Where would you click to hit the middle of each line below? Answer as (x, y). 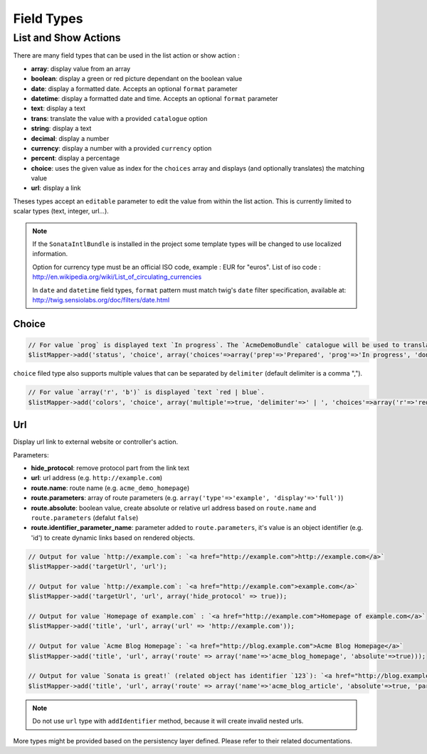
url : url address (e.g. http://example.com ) (97, 478)
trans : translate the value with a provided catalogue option (119, 118)
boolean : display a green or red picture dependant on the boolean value (137, 79)
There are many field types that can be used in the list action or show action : (126, 55)
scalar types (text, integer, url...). (61, 211)
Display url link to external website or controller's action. (95, 442)
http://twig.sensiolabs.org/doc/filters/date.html (101, 299)
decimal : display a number (70, 138)
